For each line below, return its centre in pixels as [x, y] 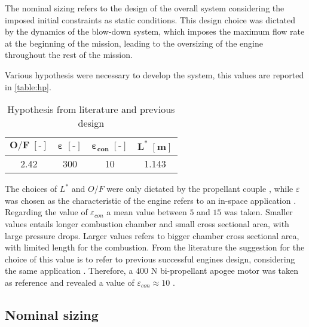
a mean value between [147, 212]
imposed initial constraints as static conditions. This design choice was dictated [150, 19]
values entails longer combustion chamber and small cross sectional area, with [147, 223]
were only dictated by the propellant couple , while [200, 189]
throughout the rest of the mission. [69, 55]
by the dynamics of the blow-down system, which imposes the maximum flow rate [155, 31]
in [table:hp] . [28, 86]
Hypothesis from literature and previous [91, 109]
